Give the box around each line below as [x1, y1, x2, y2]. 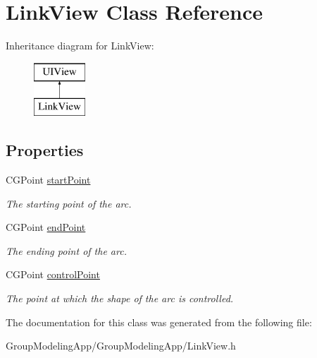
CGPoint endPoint [6, 220, 86, 234]
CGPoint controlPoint [6, 267, 100, 282]
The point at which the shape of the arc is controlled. [6, 291, 234, 306]
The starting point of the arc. [6, 196, 132, 210]
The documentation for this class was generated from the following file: [6, 314, 312, 329]
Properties [6, 139, 84, 161]
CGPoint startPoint [6, 172, 91, 187]
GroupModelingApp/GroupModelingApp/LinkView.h [6, 338, 236, 353]
